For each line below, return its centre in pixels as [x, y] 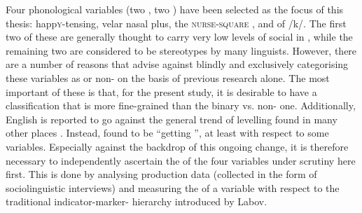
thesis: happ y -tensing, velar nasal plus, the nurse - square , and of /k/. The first [176, 23]
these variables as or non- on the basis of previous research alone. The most [168, 77]
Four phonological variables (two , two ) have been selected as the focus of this [175, 9]
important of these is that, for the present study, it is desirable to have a [161, 91]
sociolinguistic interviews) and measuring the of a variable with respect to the [173, 187]
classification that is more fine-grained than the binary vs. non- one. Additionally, [181, 105]
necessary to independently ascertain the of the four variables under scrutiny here [181, 160]
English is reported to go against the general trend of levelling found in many [172, 119]
